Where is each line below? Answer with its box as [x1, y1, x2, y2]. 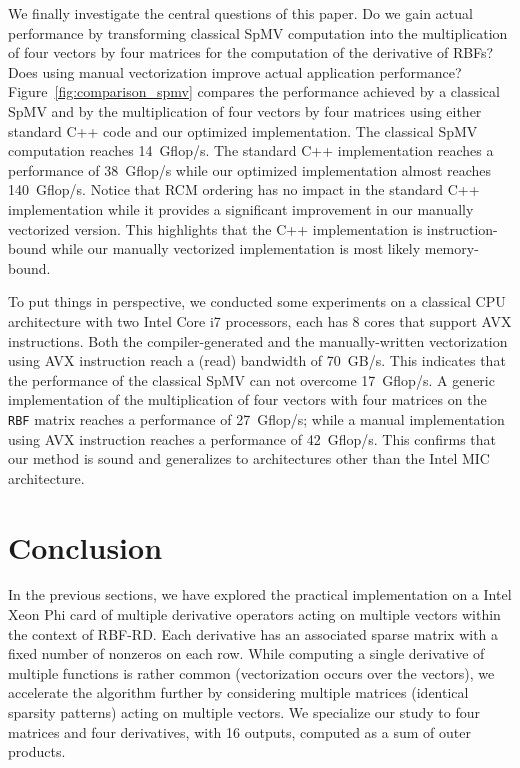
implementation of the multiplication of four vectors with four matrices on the [8, 389, 487, 410]
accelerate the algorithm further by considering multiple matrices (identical [8, 682, 469, 703]
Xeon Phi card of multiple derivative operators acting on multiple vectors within [8, 604, 501, 625]
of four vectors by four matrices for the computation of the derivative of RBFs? [8, 42, 494, 63]
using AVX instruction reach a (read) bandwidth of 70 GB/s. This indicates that [8, 350, 506, 371]
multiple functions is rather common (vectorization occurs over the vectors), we [8, 662, 495, 683]
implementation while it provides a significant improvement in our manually [8, 198, 474, 219]
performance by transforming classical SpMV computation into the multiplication [8, 22, 508, 43]
